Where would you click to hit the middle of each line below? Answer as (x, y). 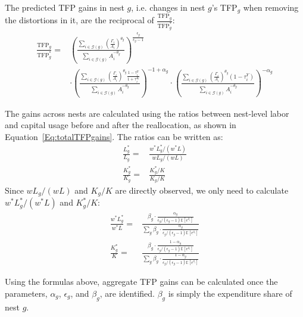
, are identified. (127, 293)
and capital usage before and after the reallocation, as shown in (121, 125)
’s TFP (224, 7)
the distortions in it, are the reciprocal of (79, 20)
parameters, (26, 293)
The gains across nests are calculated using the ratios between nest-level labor (147, 113)
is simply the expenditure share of (230, 293)
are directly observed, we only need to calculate (202, 190)
